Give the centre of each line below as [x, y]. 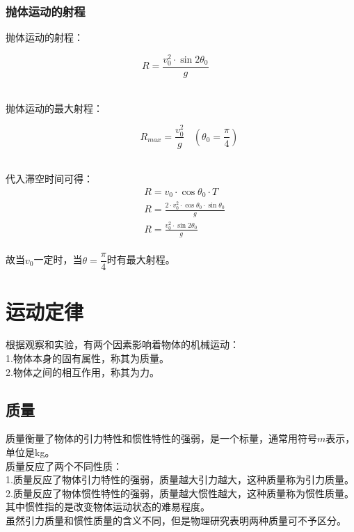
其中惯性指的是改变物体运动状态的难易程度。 [108, 507]
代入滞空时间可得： [49, 179]
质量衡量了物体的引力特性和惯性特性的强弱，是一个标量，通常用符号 [161, 438]
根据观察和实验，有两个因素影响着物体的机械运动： [122, 344]
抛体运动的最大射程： [54, 108]
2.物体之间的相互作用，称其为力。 [82, 371]
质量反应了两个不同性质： [64, 465]
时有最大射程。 [141, 259]
